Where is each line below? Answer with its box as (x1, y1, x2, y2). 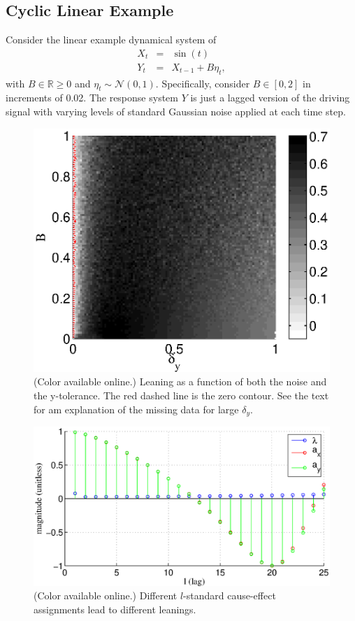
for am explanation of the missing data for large (34, 401, 239, 416)
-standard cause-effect (183, 588, 276, 603)
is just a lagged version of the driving (190, 90, 350, 105)
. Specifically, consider (155, 76, 250, 90)
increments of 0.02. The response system (6, 90, 178, 105)
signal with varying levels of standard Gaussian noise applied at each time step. (6, 104, 346, 119)
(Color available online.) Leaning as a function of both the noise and (34, 374, 327, 389)
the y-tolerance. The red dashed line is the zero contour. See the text (34, 388, 329, 403)
